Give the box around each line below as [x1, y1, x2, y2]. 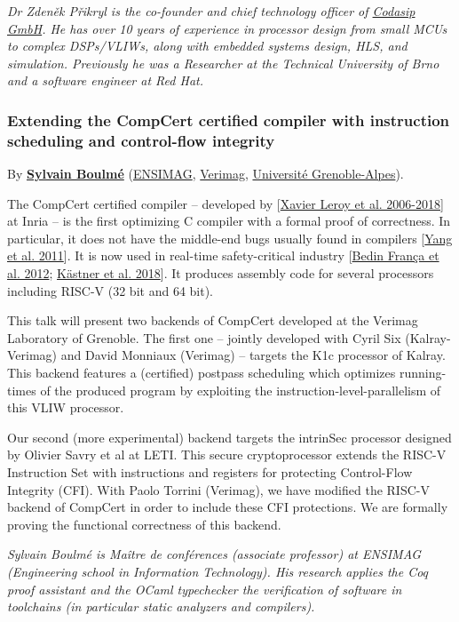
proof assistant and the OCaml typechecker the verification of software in [7, 579, 402, 598]
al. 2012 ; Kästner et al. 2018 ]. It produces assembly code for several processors [7, 264, 434, 283]
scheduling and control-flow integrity [7, 129, 275, 151]
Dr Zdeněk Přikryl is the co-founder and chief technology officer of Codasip [7, 2, 415, 20]
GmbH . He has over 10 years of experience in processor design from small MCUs [7, 19, 447, 37]
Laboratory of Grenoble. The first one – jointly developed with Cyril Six [7, 328, 401, 347]
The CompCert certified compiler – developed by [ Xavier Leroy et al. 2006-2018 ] [7, 194, 444, 212]
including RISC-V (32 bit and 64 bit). [7, 281, 214, 299]
